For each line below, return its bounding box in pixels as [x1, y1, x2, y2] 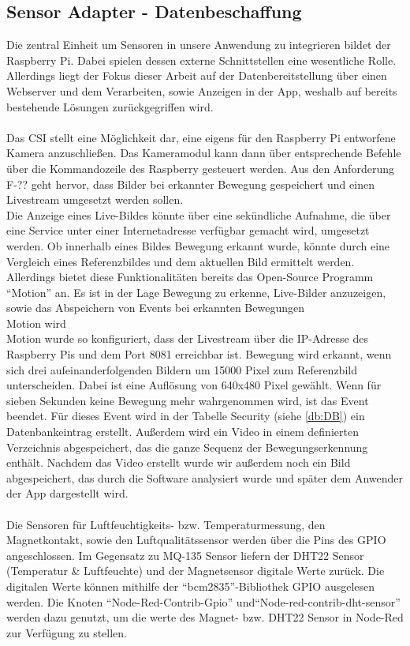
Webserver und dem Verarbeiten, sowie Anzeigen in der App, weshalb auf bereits [6, 82, 397, 99]
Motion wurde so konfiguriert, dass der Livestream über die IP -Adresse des [6, 330, 368, 347]
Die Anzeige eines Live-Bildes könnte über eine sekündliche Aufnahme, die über [6, 206, 391, 223]
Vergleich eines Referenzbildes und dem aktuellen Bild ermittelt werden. [6, 253, 355, 269]
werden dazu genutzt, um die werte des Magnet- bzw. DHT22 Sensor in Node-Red [6, 609, 404, 625]
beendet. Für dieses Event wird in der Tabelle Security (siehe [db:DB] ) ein [6, 408, 365, 424]
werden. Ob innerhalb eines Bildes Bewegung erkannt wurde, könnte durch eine [6, 237, 390, 254]
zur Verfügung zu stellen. [6, 624, 128, 640]
